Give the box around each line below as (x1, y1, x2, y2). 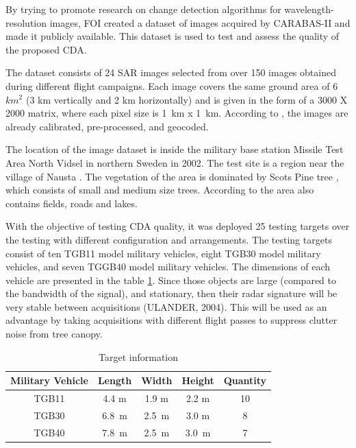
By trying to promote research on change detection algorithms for (5, 2, 281, 16)
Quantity (223, 373, 267, 388)
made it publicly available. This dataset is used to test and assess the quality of (5, 29, 340, 43)
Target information (99, 349, 179, 364)
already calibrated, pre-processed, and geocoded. (5, 119, 209, 133)
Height (181, 373, 214, 388)
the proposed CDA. (5, 42, 87, 56)
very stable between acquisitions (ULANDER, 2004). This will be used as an (5, 299, 327, 314)
